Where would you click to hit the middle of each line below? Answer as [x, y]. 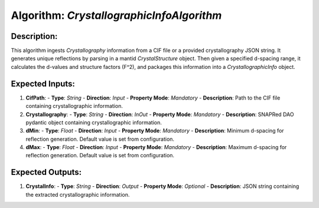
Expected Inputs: [43, 83]
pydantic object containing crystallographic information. [94, 122]
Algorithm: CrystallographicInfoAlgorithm [116, 15]
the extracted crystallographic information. [78, 194]
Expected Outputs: [46, 172]
